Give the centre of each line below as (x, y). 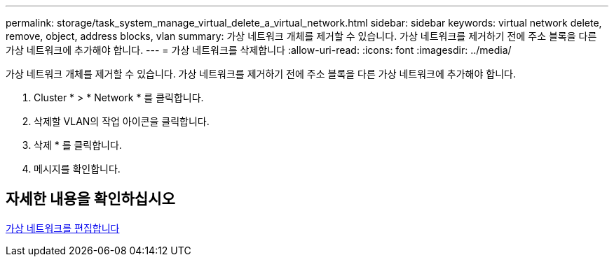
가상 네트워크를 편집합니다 (63, 228)
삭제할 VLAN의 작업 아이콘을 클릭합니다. (122, 121)
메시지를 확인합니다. (77, 169)
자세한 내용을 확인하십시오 (90, 199)
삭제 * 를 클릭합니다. (78, 145)
